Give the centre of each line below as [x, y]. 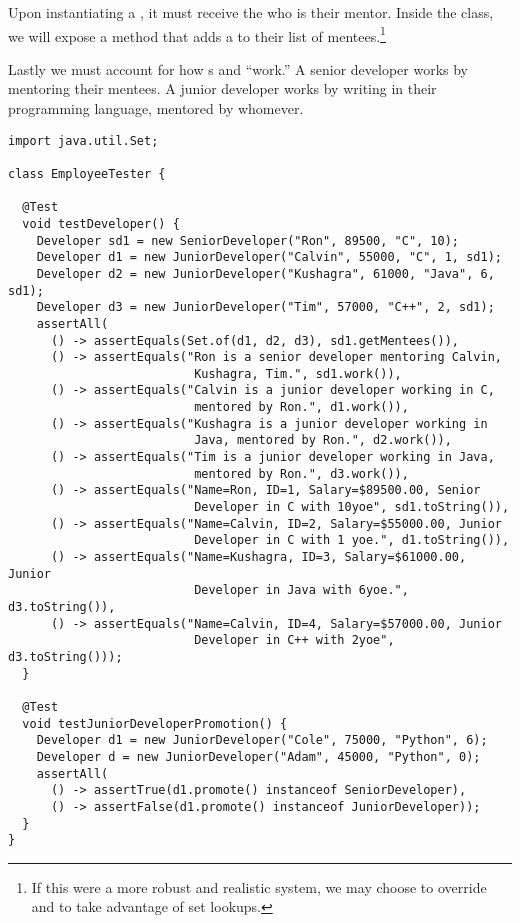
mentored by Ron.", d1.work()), [301, 407]
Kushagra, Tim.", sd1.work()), [298, 373]
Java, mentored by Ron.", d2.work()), [323, 440]
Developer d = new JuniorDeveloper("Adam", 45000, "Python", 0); [258, 756]
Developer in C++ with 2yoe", [294, 640]
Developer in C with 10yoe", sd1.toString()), [352, 507]
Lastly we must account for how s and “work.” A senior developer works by [238, 68]
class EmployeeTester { [87, 173]
